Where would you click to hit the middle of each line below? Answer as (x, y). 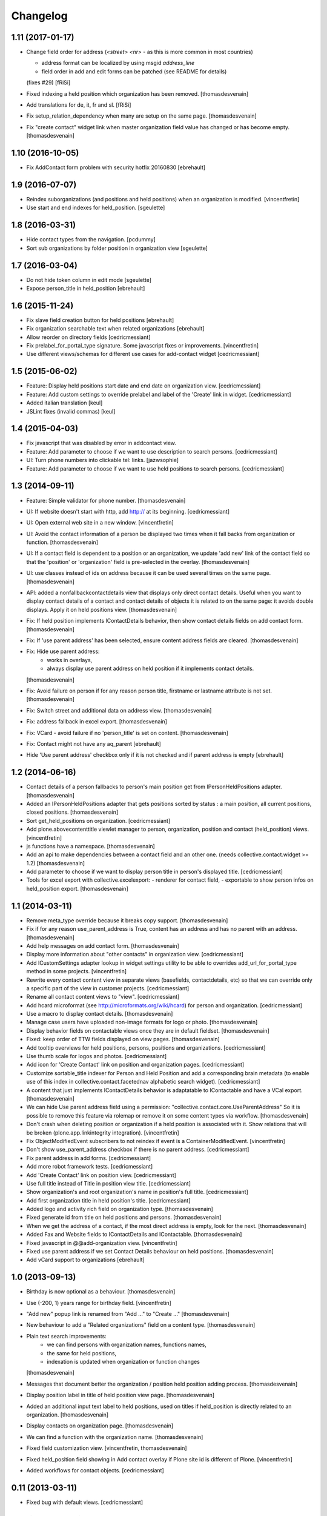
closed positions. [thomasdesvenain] (72, 812)
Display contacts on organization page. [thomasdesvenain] (100, 1426)
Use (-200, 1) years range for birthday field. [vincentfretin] (99, 1303)
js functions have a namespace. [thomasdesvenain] (91, 846)
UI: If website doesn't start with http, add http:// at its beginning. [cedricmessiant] (128, 511)
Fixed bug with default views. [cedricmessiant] (85, 1502)
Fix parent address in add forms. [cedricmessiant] (89, 1158)
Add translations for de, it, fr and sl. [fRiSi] (79, 105)
